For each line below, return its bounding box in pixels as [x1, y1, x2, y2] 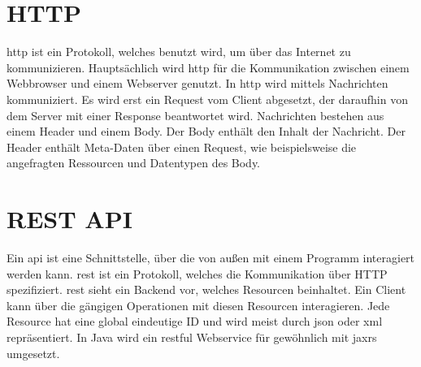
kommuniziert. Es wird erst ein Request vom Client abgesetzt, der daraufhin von [7, 90, 408, 107]
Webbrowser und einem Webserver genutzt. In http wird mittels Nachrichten [7, 75, 388, 92]
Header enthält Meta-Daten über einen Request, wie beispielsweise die [7, 138, 357, 155]
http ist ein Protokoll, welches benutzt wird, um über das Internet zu [7, 43, 351, 60]
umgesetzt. [7, 344, 60, 361]
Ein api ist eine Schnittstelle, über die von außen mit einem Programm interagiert [7, 249, 415, 266]
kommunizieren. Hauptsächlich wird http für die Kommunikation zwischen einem [7, 58, 410, 76]
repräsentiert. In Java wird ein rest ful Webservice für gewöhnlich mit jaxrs [7, 328, 377, 345]
